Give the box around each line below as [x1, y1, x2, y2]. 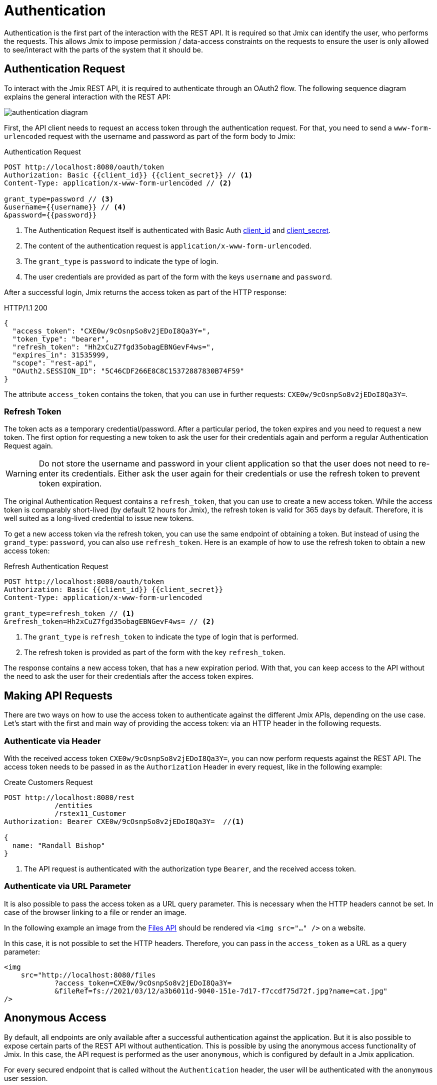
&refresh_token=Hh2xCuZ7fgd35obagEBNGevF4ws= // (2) [4, 617, 215, 626]
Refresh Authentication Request [4, 562, 108, 571]
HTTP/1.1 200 [4, 303, 47, 312]
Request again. [4, 441, 53, 450]
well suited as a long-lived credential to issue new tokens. [4, 514, 194, 523]
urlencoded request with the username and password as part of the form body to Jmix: [4, 131, 295, 140]
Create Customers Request [4, 777, 93, 786]
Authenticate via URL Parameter [4, 881, 131, 891]
